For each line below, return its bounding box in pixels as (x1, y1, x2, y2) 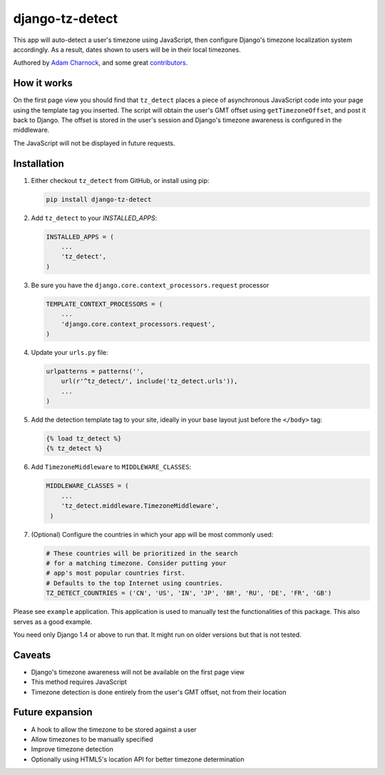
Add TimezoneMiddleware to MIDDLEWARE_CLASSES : (31, 463, 192, 472)
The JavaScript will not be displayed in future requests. (13, 139, 175, 147)
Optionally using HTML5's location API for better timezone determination (31, 755, 245, 764)
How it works (13, 77, 73, 89)
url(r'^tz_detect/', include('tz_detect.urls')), (61, 378, 238, 385)
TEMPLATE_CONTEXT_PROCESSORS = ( (46, 300, 163, 308)
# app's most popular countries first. (46, 569, 185, 577)
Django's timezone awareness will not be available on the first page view (31, 667, 245, 676)
